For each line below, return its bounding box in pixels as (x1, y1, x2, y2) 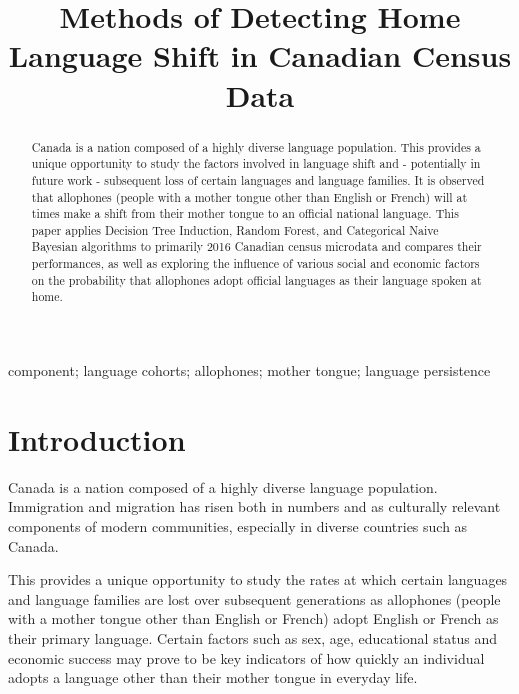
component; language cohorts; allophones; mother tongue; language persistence (8, 360, 491, 381)
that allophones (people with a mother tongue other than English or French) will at (31, 188, 468, 205)
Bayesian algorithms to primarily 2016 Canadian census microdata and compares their (31, 238, 482, 255)
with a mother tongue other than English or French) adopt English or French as (8, 608, 499, 629)
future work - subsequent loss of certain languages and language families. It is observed (31, 171, 485, 188)
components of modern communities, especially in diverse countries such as (8, 516, 468, 537)
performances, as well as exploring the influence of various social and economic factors (31, 255, 480, 272)
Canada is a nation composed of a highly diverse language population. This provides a (31, 138, 481, 155)
